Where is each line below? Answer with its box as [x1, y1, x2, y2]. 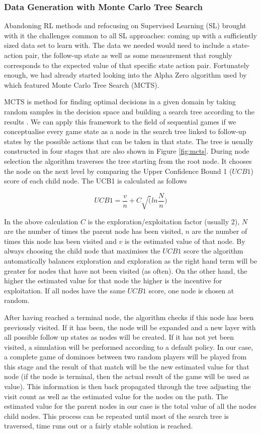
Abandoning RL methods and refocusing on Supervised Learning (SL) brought [4, 20, 246, 31]
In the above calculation [4, 216, 78, 226]
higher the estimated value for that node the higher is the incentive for [4, 275, 222, 286]
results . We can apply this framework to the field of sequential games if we [4, 116, 236, 127]
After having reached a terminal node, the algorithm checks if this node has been [4, 312, 254, 322]
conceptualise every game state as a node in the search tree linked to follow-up [4, 126, 246, 137]
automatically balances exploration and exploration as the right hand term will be [4, 255, 257, 266]
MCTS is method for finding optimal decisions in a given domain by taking [4, 96, 236, 107]
